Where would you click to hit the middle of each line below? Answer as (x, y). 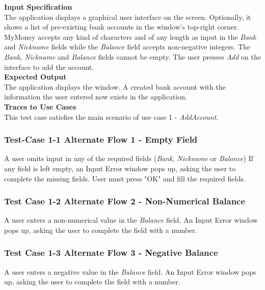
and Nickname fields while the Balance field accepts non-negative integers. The (127, 47)
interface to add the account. (49, 67)
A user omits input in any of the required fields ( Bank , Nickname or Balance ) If (129, 158)
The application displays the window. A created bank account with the (115, 86)
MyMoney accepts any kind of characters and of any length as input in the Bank (130, 36)
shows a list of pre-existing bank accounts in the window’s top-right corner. (122, 27)
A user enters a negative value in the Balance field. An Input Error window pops (130, 271)
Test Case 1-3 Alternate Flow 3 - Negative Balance (111, 253)
